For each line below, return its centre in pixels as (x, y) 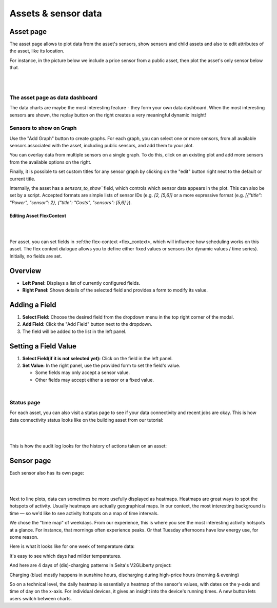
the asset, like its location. (37, 51)
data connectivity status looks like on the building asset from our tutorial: (86, 420)
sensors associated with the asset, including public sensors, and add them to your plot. (102, 146)
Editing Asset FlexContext (38, 215)
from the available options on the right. (51, 162)
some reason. (24, 537)
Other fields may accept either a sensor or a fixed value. (94, 380)
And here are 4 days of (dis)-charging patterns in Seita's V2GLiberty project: (91, 565)
